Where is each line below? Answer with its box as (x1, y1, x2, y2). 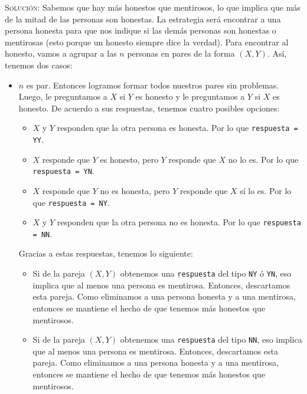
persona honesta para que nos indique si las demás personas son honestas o (5, 24, 276, 37)
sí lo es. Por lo (240, 184, 292, 196)
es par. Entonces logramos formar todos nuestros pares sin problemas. (26, 78, 279, 91)
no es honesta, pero (100, 184, 170, 196)
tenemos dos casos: (5, 58, 73, 71)
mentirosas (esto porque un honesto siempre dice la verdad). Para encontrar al (5, 35, 289, 48)
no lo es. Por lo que (228, 153, 299, 165)
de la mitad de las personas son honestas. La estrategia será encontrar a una (5, 12, 281, 25)
